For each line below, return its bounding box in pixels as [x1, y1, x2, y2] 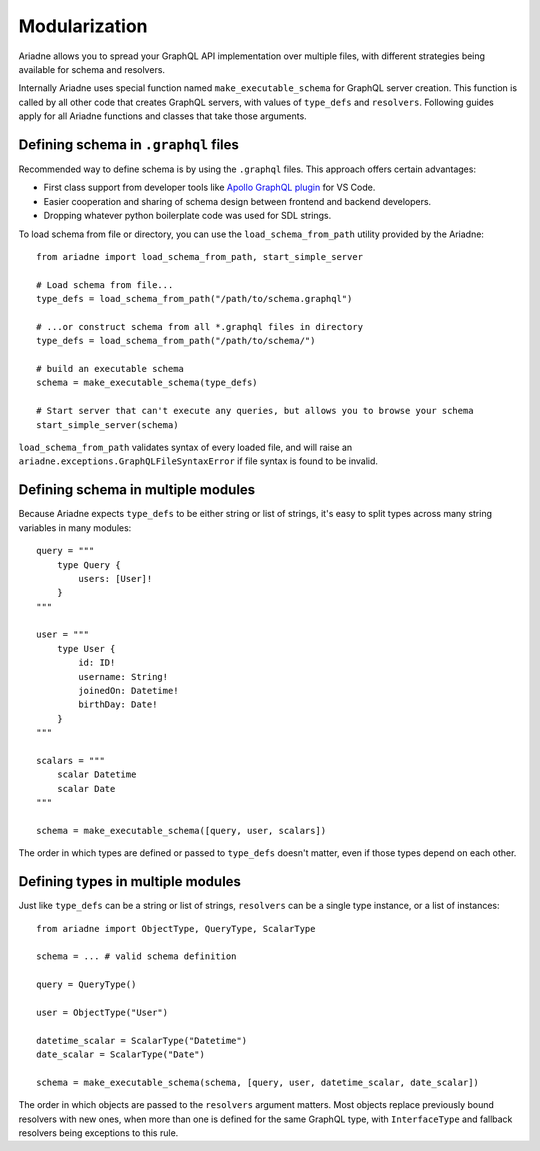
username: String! [78, 671, 169, 682]
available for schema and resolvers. [18, 63, 165, 75]
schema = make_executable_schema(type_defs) [36, 377, 259, 389]
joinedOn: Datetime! [78, 685, 179, 697]
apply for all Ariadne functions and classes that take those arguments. [18, 110, 307, 122]
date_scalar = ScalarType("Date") [36, 1049, 205, 1060]
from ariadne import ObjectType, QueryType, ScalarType [36, 923, 316, 934]
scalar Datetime [56, 769, 137, 780]
